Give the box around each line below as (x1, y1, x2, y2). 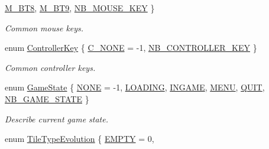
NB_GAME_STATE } (5, 92, 89, 105)
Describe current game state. (5, 112, 108, 125)
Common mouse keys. (5, 21, 84, 34)
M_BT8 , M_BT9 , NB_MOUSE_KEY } (5, 2, 155, 14)
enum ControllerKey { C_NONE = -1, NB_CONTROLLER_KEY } (5, 41, 257, 54)
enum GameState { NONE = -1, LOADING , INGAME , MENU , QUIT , (5, 81, 265, 93)
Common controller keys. (5, 61, 96, 73)
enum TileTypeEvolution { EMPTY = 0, (5, 132, 154, 145)
